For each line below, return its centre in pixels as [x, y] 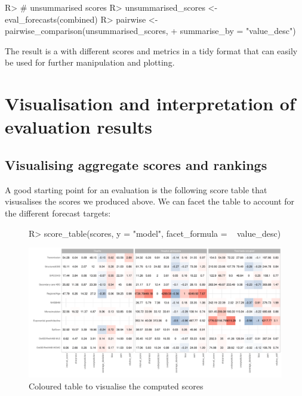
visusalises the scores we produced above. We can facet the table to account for [150, 201]
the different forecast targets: [58, 213]
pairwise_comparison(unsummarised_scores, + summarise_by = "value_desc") [150, 31]
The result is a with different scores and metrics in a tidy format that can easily [151, 50]
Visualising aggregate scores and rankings [136, 164]
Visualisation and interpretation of [150, 103]
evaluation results [79, 127]
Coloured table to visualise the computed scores [116, 386]
